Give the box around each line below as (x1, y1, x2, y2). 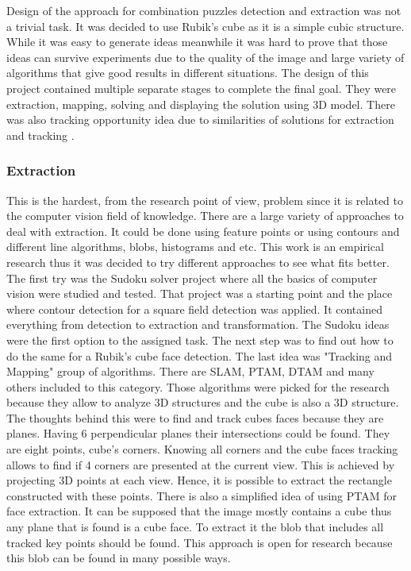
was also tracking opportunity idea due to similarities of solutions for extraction (6, 111, 394, 128)
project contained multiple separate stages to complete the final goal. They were (6, 79, 397, 96)
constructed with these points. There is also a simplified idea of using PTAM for (6, 487, 398, 503)
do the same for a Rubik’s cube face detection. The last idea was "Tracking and (6, 347, 393, 364)
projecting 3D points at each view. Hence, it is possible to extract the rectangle (6, 472, 392, 488)
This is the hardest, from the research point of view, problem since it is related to (6, 191, 403, 208)
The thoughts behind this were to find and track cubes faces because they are (6, 409, 384, 426)
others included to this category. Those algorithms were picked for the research (6, 378, 390, 395)
